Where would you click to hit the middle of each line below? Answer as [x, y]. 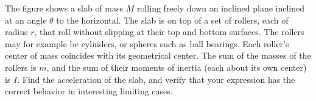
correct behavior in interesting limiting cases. [89, 91]
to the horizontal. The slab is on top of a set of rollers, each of [172, 20]
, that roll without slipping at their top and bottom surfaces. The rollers [169, 32]
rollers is [21, 67]
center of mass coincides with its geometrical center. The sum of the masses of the [158, 55]
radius [16, 32]
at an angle [26, 20]
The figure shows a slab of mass [64, 8]
